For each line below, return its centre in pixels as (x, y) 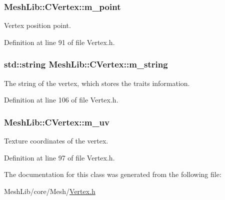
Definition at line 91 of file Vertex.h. (59, 42)
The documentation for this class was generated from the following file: (113, 174)
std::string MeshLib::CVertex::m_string (86, 64)
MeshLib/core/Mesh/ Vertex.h (50, 191)
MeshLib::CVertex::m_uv (57, 122)
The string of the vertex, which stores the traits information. (97, 83)
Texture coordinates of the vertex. (56, 141)
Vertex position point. (37, 25)
